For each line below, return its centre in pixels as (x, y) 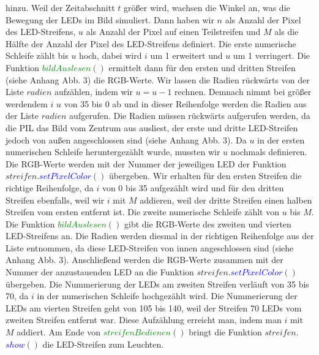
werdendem (27, 103)
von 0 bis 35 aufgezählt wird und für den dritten (193, 187)
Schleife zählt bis (37, 55)
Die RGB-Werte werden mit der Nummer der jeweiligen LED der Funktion (146, 163)
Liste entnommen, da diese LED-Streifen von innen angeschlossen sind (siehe (150, 247)
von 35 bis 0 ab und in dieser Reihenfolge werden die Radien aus (185, 103)
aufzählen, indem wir (93, 92)
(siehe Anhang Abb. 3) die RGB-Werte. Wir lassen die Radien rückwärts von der (158, 79)
